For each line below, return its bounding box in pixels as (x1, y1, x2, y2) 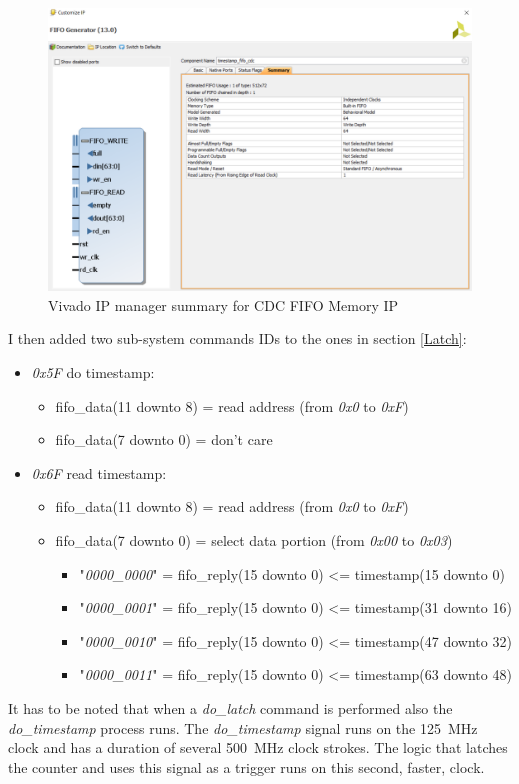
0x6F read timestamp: (31, 462, 167, 483)
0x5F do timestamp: (31, 362, 155, 382)
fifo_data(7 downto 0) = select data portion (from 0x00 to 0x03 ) (55, 529, 453, 550)
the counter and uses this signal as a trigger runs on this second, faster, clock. (8, 756, 485, 777)
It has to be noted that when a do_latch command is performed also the (8, 697, 453, 718)
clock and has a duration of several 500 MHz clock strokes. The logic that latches (8, 737, 508, 758)
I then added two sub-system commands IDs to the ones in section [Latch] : (8, 328, 467, 349)
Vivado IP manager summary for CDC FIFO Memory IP (48, 294, 399, 315)
